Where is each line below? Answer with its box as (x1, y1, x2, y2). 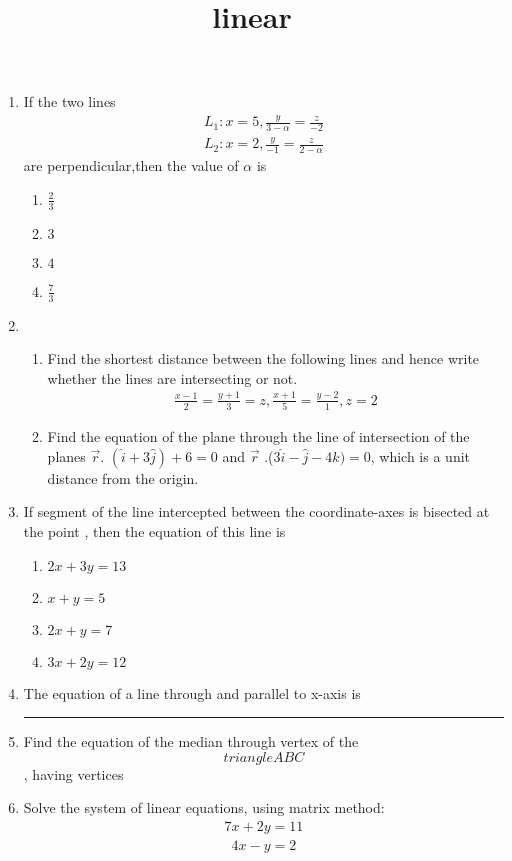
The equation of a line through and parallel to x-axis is (23, 682, 361, 703)
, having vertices (23, 763, 124, 784)
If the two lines (23, 91, 116, 112)
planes (47, 445, 86, 466)
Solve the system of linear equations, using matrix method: (23, 797, 385, 818)
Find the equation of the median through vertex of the (23, 731, 359, 752)
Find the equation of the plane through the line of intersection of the (47, 426, 470, 446)
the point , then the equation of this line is (23, 521, 286, 541)
